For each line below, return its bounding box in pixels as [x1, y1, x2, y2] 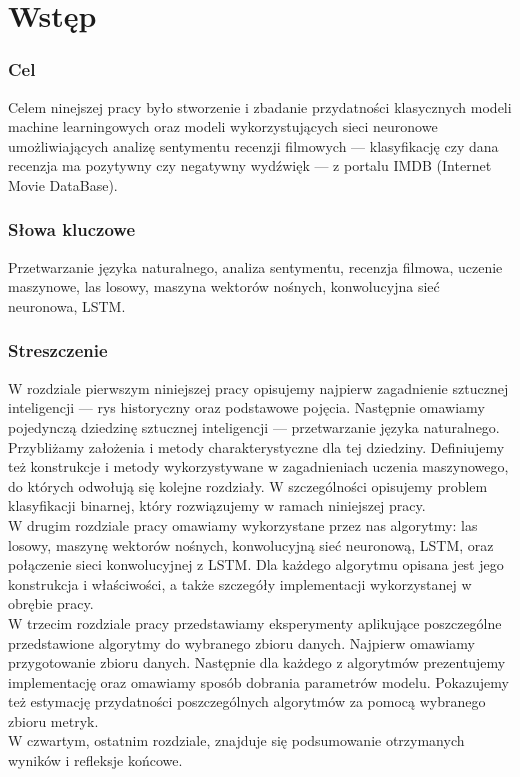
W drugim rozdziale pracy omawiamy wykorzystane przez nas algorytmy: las [8, 514, 478, 535]
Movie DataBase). [8, 174, 118, 195]
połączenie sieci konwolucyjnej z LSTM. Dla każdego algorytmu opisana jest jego [8, 554, 504, 575]
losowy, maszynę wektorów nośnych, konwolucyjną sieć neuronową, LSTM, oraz [8, 534, 494, 555]
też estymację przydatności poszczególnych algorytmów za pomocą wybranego [8, 691, 486, 712]
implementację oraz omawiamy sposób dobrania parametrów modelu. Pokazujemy [8, 671, 509, 692]
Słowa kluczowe [8, 217, 136, 242]
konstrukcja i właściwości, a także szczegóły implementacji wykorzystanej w [8, 573, 472, 594]
